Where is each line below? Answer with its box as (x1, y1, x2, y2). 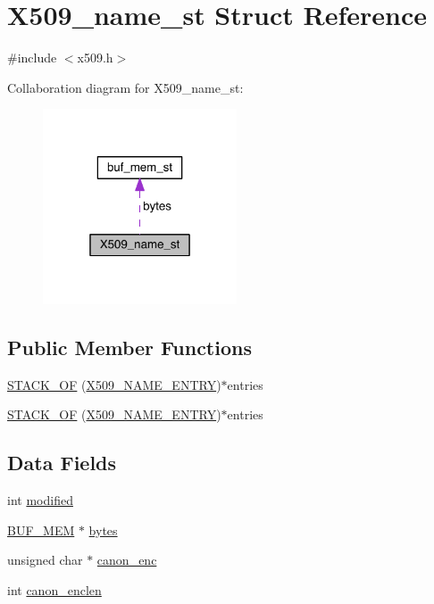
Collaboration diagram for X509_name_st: (7, 78, 244, 96)
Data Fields (7, 449, 117, 476)
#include (7, 48, 57, 67)
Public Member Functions (7, 333, 252, 360)
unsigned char (7, 550, 83, 569)
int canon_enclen (7, 580, 102, 599)
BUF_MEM (7, 520, 75, 539)
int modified (7, 491, 73, 509)
